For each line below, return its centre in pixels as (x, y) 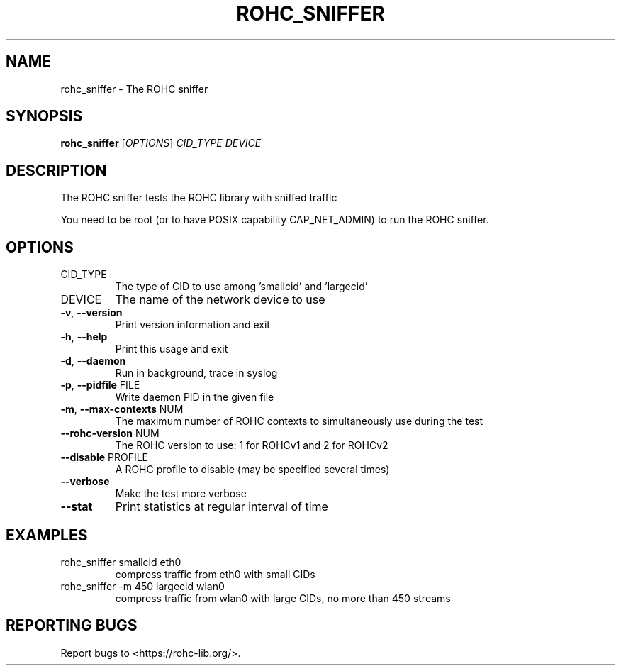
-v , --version (91, 313)
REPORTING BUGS (72, 626)
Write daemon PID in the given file (195, 397)
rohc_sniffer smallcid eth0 (121, 562)
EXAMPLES (47, 535)
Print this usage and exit (172, 349)
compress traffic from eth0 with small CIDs (215, 574)
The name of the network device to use (220, 300)
